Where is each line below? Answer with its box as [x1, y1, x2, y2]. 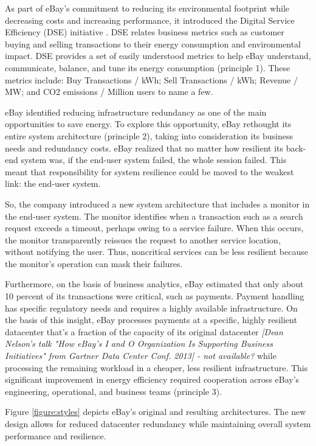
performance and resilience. [5, 429, 106, 442]
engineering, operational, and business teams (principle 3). [5, 385, 222, 397]
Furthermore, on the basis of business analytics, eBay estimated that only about [5, 277, 304, 290]
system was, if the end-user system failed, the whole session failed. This [21, 153, 287, 166]
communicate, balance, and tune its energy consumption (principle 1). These [5, 61, 290, 74]
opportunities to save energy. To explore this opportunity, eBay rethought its [5, 117, 292, 130]
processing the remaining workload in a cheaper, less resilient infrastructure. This [5, 361, 308, 374]
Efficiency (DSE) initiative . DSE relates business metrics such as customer [5, 26, 284, 38]
